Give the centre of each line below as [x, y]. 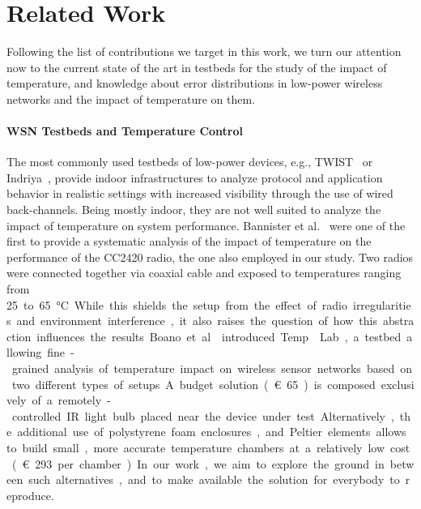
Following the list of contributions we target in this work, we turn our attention [204, 51]
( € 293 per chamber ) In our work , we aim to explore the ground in [198, 463]
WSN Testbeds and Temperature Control [125, 131]
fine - [61, 352]
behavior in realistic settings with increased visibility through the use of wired [200, 193]
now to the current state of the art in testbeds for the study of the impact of [197, 67]
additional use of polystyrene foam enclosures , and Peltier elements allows [212, 432]
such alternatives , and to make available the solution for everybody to [214, 479]
